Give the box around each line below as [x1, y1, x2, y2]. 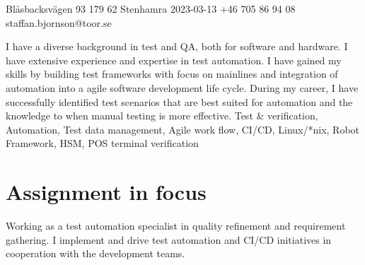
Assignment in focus [6, 177, 207, 206]
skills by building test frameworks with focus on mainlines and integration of [6, 66, 338, 81]
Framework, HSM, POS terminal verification [6, 136, 199, 151]
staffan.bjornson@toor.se [6, 15, 112, 30]
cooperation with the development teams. [6, 246, 185, 261]
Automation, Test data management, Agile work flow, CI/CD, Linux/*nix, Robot [6, 122, 360, 136]
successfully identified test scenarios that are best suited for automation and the [6, 94, 353, 109]
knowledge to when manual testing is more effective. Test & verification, [6, 108, 318, 123]
